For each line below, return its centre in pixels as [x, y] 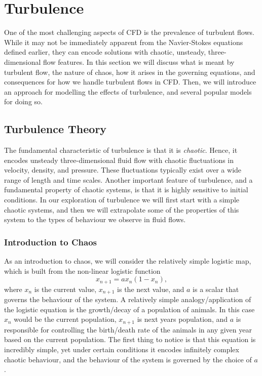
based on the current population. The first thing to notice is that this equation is [130, 339]
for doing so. [23, 101]
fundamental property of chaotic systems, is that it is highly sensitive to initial [126, 190]
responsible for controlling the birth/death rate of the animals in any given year [128, 329]
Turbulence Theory [55, 129]
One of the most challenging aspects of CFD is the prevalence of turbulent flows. [129, 32]
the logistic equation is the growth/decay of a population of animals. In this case [129, 309]
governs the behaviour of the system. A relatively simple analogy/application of [128, 299]
